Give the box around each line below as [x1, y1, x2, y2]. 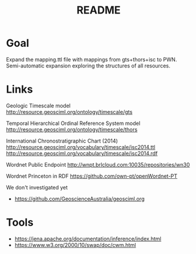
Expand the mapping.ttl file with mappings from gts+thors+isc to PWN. [6, 56, 177, 63]
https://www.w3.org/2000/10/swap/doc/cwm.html [14, 241, 136, 248]
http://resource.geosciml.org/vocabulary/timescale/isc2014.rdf [6, 150, 158, 157]
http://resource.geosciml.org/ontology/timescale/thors [6, 126, 138, 133]
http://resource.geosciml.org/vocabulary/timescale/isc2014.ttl [6, 143, 156, 150]
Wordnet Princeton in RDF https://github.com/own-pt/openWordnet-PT [6, 172, 178, 180]
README [76, 4, 121, 17]
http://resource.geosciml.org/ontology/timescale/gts [6, 108, 133, 115]
